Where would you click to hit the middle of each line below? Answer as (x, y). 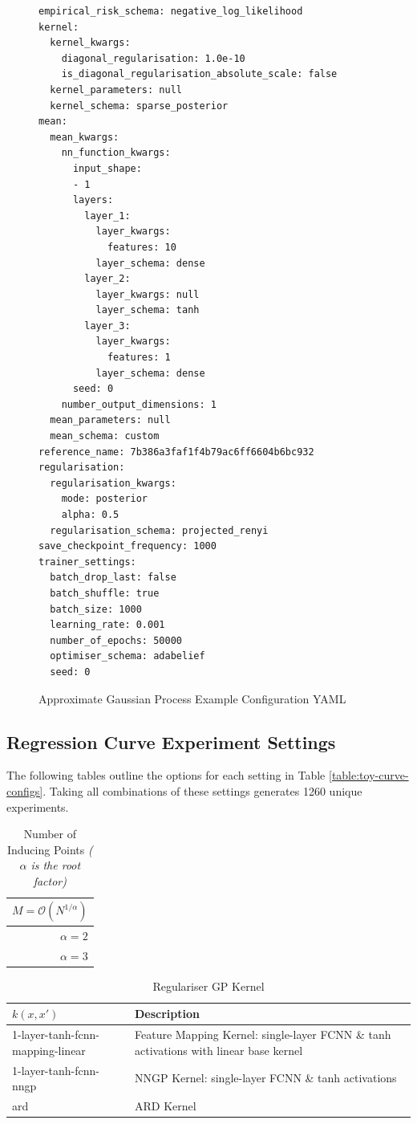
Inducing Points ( (50, 849)
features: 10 (142, 247)
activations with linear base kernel (219, 1050)
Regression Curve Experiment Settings (171, 741)
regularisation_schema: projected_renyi (159, 530)
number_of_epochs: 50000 (116, 640)
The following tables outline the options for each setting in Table (166, 775)
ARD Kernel (165, 1105)
